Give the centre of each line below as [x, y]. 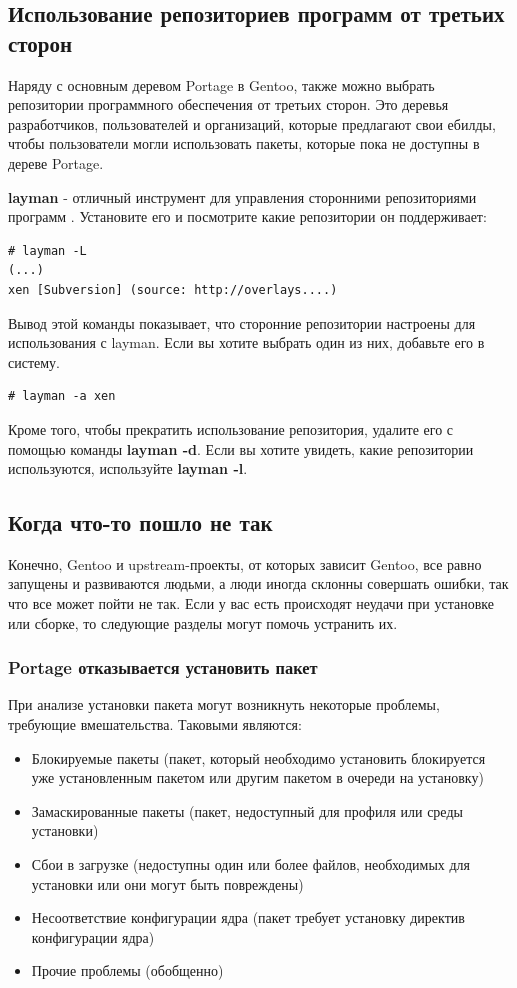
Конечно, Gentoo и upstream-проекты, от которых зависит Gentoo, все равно [245, 563]
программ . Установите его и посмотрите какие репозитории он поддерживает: [247, 216]
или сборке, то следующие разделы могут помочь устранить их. [203, 622]
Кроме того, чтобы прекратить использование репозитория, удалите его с [231, 428]
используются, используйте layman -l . [128, 468]
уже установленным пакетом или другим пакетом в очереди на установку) [257, 777]
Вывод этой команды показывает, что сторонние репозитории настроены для [242, 322]
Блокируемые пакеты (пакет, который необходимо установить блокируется [258, 757]
